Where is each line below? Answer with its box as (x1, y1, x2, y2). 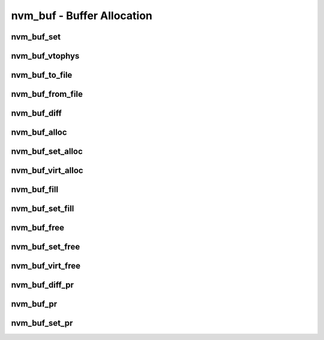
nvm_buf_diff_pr (11, 280, 74, 290)
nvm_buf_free (11, 223, 64, 233)
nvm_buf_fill (11, 184, 59, 195)
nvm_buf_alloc (11, 127, 67, 138)
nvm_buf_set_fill (11, 204, 74, 214)
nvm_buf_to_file (11, 70, 73, 80)
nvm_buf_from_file (11, 89, 83, 99)
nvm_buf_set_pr (11, 318, 73, 329)
